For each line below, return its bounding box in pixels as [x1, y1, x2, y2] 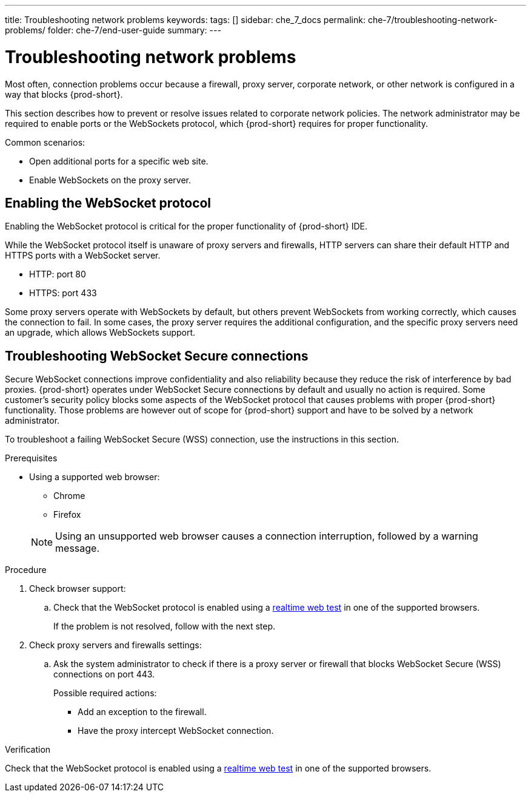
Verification [5, 744, 51, 755]
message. [55, 542, 100, 555]
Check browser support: [29, 583, 126, 594]
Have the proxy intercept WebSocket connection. [78, 725, 274, 736]
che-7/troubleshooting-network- [367, 15, 498, 25]
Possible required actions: [53, 688, 157, 699]
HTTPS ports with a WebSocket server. [5, 250, 161, 261]
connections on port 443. [53, 669, 155, 680]
